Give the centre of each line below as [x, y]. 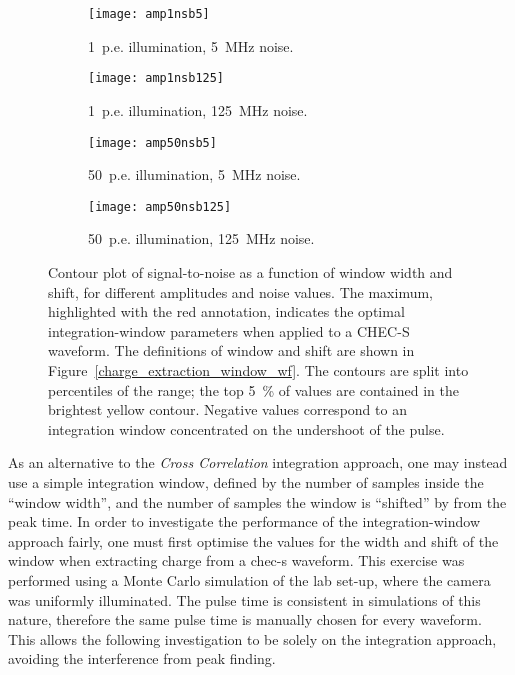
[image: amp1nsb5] [149, 14]
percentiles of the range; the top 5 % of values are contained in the [253, 389]
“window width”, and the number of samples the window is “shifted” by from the [257, 501]
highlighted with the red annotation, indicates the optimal [226, 311]
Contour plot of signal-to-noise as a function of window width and [250, 272]
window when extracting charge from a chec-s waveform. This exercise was [236, 560]
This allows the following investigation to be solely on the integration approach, [252, 638]
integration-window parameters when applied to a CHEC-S [229, 330]
